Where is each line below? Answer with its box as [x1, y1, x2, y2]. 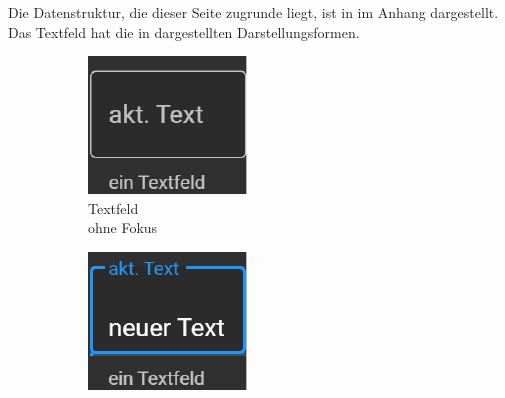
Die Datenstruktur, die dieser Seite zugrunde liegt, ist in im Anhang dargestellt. [8, 2, 499, 22]
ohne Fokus [88, 217, 158, 238]
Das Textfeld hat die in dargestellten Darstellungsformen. [8, 21, 360, 42]
